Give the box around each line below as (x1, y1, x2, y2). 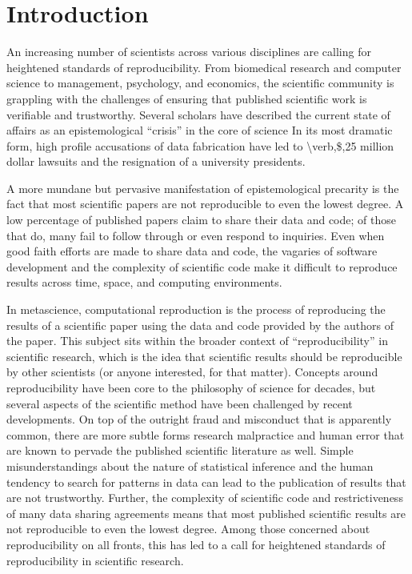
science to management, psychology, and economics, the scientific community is (6, 74, 394, 91)
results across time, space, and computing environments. (6, 274, 282, 291)
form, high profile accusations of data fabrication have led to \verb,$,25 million (6, 137, 394, 154)
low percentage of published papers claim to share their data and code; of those (6, 211, 396, 228)
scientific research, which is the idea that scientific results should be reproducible (6, 347, 402, 364)
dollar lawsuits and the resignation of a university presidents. (6, 153, 306, 170)
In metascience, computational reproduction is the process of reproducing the (6, 301, 386, 318)
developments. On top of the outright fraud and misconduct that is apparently (6, 411, 392, 427)
